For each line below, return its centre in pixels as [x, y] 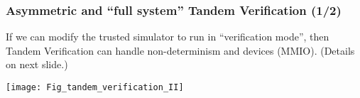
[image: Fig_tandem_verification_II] [95, 87]
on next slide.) [37, 64]
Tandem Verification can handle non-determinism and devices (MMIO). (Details [180, 50]
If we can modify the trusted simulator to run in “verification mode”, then [168, 37]
